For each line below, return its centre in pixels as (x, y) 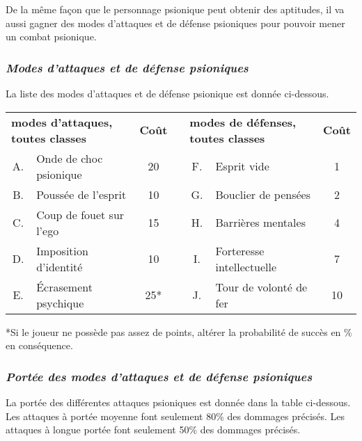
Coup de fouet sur (80, 214)
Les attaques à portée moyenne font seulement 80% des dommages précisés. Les (175, 416)
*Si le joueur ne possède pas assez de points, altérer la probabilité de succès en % (179, 331)
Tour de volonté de (261, 287)
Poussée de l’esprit (81, 194)
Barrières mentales (260, 223)
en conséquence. (39, 345)
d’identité (60, 266)
